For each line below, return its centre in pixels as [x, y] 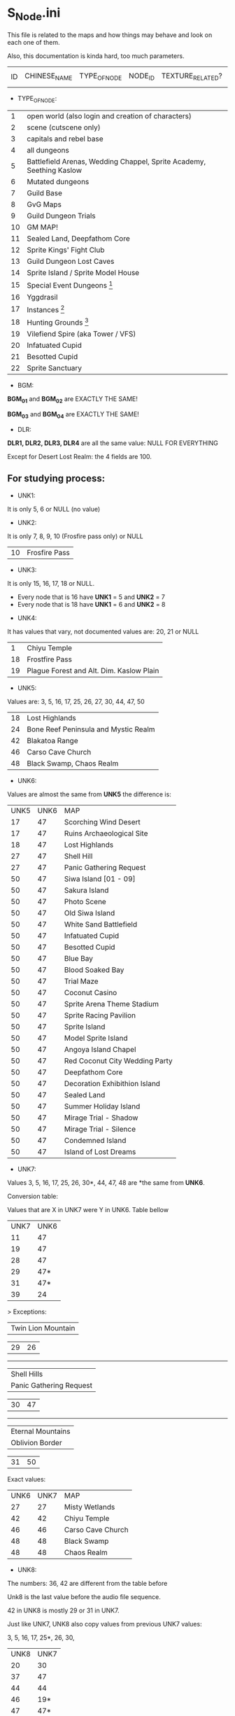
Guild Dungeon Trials [61, 216]
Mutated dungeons [58, 182]
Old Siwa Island [90, 913]
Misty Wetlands [90, 1507]
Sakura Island [86, 890]
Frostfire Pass [49, 659]
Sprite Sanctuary [55, 368]
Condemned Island [95, 1140]
